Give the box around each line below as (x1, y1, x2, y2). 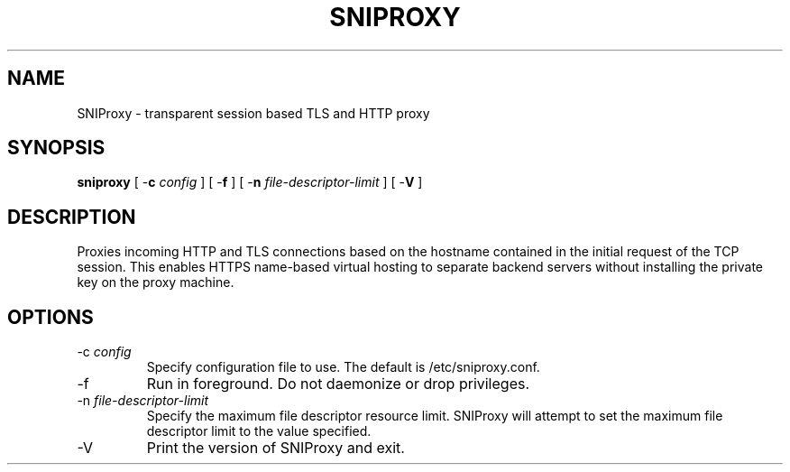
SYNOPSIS (7, 136, 106, 160)
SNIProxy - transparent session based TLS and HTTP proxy (77, 105, 430, 121)
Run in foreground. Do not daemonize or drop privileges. (146, 375, 530, 393)
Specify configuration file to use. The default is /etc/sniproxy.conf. (146, 359, 540, 375)
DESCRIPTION (7, 205, 136, 228)
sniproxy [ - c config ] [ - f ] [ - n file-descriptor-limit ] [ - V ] (77, 174, 423, 190)
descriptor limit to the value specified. (146, 423, 372, 440)
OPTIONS (7, 305, 94, 329)
